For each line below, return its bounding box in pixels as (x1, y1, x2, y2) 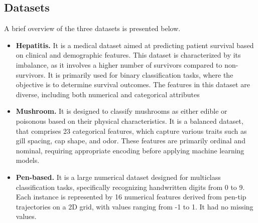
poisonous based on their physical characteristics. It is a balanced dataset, (16, 115, 243, 126)
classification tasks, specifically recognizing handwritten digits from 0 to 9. (16, 181, 245, 192)
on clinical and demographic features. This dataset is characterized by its (16, 50, 241, 60)
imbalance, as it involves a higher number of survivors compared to (16, 59, 222, 70)
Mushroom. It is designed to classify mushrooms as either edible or (16, 106, 227, 116)
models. (16, 155, 40, 165)
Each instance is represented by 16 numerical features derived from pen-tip (16, 191, 246, 202)
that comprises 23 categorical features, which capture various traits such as (16, 125, 247, 136)
